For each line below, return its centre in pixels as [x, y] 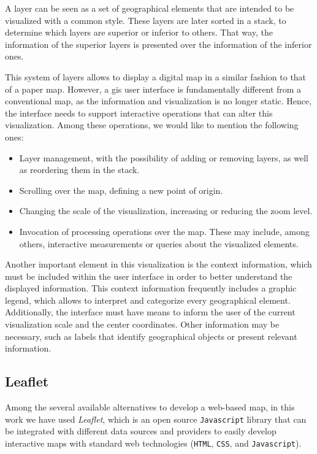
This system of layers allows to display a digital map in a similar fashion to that [156, 76]
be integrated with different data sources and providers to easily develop [141, 431]
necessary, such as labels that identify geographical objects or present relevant [151, 336]
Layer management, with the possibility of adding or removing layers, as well [164, 157]
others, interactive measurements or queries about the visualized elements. [159, 243]
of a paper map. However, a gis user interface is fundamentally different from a [153, 89]
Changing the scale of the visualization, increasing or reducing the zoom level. [166, 211]
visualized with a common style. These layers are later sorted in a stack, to [146, 20]
